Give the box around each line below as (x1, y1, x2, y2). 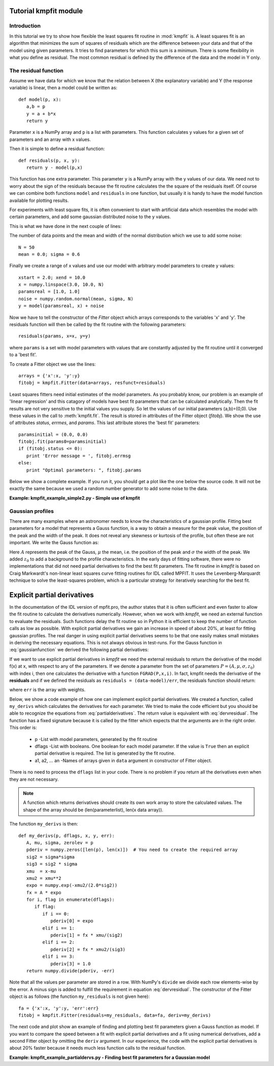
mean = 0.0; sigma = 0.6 (18, 251, 80, 257)
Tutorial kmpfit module (9, 7, 83, 15)
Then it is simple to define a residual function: (9, 145, 105, 152)
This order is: (9, 725, 38, 731)
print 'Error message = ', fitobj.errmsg (26, 453, 131, 459)
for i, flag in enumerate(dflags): (26, 897, 115, 903)
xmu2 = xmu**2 (26, 875, 61, 881)
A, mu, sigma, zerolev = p (26, 840, 94, 845)
